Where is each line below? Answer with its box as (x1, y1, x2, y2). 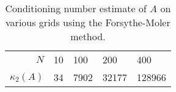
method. (70, 29, 106, 43)
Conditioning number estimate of (5, 1, 147, 15)
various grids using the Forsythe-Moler (5, 15, 170, 29)
